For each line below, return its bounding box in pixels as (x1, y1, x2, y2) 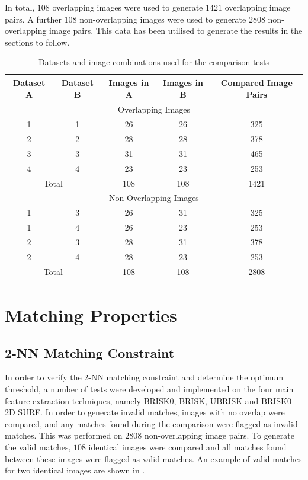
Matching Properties (5, 302, 177, 327)
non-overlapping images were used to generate (79, 12, 246, 25)
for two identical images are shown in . (5, 464, 145, 476)
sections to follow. (5, 36, 70, 48)
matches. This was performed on (5, 429, 123, 441)
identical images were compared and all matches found (88, 440, 287, 453)
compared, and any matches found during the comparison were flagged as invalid (5, 417, 298, 430)
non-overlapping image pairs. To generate (144, 429, 294, 441)
